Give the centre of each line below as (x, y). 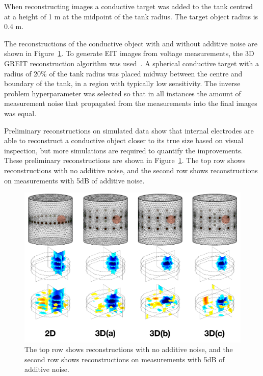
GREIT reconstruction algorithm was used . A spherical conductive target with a (131, 63)
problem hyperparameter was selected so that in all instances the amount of (123, 93)
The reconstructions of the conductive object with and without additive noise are (131, 43)
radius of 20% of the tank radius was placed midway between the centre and (123, 73)
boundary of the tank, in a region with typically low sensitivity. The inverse (122, 83)
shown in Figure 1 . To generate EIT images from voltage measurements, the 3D (129, 53)
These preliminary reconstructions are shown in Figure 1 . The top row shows (125, 160)
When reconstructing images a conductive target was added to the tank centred (129, 6)
